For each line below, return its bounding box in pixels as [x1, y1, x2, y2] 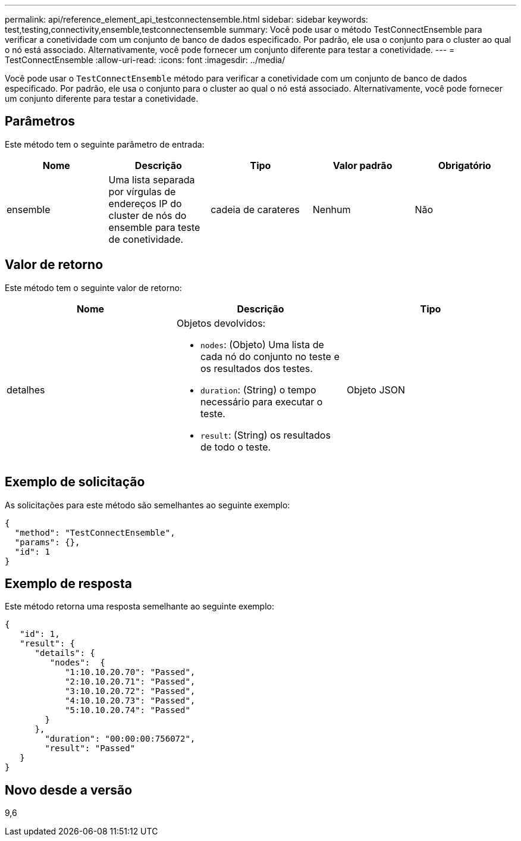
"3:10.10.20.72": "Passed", [65, 686, 196, 696]
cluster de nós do [108, 209, 187, 221]
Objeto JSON [346, 383, 406, 396]
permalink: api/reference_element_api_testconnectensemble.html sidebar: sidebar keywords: [5, 14, 368, 24]
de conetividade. [108, 233, 184, 245]
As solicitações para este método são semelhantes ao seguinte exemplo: [5, 499, 290, 510]
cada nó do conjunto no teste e [200, 350, 340, 362]
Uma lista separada [108, 173, 195, 186]
